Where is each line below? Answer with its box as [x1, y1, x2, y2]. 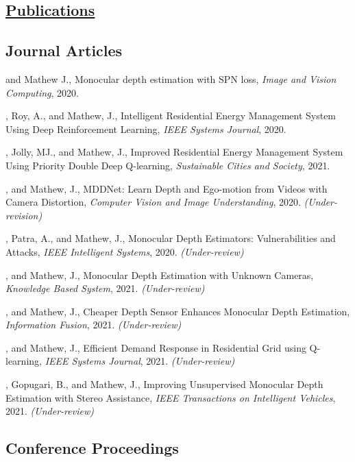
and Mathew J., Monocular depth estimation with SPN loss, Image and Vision [5, 71, 336, 86]
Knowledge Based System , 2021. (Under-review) [5, 281, 205, 295]
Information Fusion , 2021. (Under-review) [5, 317, 182, 332]
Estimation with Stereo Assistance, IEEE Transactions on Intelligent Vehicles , [5, 390, 336, 404]
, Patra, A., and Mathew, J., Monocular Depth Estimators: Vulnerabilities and [5, 231, 336, 245]
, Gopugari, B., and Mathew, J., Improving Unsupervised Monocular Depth [5, 377, 323, 391]
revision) [5, 208, 42, 222]
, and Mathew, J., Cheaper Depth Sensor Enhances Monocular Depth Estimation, [5, 304, 350, 318]
